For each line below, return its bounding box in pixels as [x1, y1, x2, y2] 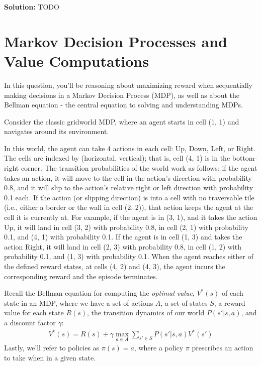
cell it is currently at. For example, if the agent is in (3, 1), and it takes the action [4, 212, 257, 222]
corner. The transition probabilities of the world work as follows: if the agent [21, 163, 257, 173]
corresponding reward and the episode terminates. [4, 271, 158, 281]
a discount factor [4, 317, 56, 327]
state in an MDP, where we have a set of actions [4, 297, 153, 308]
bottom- [232, 153, 257, 163]
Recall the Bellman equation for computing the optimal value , [4, 288, 195, 298]
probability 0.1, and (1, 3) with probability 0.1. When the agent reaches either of [4, 251, 253, 262]
